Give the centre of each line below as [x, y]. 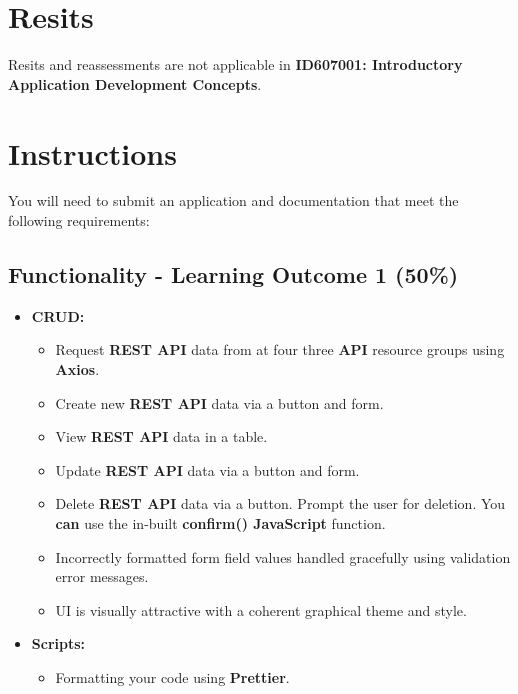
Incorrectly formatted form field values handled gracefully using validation [283, 556]
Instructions [92, 152]
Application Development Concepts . [135, 83]
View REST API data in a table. [161, 436]
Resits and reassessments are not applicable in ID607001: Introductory [235, 64]
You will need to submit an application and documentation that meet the [233, 200]
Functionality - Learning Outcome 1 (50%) [233, 274]
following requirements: [79, 220]
